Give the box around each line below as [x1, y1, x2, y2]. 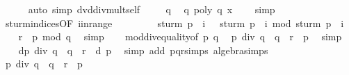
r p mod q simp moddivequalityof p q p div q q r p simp [18, 29, 342, 44]
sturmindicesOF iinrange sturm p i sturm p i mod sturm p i [5, 15, 344, 30]
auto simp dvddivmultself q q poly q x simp [28, 2, 275, 16]
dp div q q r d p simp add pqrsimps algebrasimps [18, 42, 268, 57]
